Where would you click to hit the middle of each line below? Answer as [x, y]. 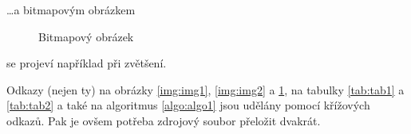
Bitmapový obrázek [86, 36]
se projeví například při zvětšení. [87, 63]
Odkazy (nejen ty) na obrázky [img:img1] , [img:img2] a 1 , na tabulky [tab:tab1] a [205, 89]
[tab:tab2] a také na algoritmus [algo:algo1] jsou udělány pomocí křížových [188, 105]
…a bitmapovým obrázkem [71, 10]
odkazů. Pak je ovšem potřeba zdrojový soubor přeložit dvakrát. [164, 120]
